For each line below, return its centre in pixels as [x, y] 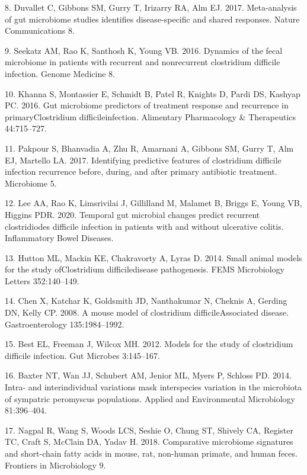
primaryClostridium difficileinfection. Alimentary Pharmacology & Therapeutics [151, 116]
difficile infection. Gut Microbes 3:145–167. [82, 355]
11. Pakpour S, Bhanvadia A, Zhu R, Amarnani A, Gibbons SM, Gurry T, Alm [149, 148]
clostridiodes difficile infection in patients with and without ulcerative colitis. [144, 226]
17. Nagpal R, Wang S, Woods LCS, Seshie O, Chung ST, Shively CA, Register [149, 430]
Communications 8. [40, 31]
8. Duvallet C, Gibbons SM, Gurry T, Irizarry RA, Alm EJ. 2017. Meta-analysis [151, 7]
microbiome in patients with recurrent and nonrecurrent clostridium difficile [143, 62]
